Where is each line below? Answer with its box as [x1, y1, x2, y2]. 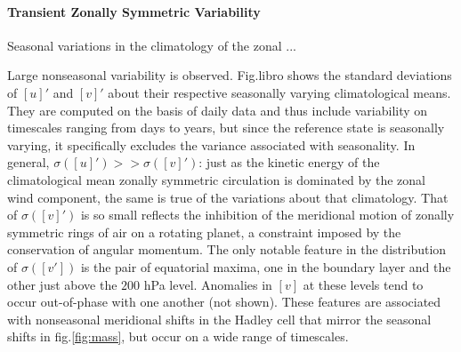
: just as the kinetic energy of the [198, 153, 380, 172]
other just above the [7, 275, 117, 293]
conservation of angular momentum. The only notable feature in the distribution [7, 240, 447, 259]
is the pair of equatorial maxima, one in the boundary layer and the [80, 257, 451, 276]
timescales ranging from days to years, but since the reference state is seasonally [7, 118, 445, 137]
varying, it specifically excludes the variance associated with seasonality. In [7, 135, 416, 154]
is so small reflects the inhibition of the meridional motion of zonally [80, 205, 455, 224]
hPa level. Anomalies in [143, 275, 272, 293]
